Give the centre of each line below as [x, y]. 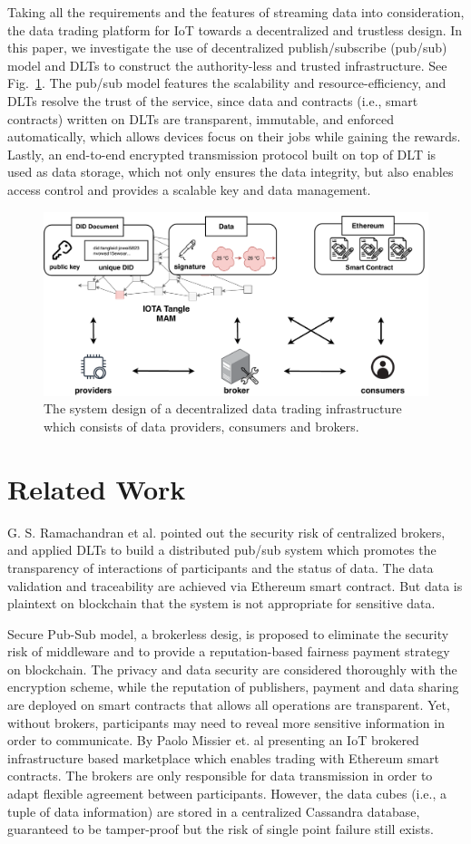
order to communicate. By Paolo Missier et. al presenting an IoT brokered [213, 740]
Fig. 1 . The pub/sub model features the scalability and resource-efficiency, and [227, 83]
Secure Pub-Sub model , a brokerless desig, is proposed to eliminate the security [228, 633]
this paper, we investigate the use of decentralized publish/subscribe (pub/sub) [227, 48]
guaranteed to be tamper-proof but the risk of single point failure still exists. [221, 829]
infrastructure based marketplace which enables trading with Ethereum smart [224, 757]
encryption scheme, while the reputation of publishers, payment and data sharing [233, 687]
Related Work [97, 488]
